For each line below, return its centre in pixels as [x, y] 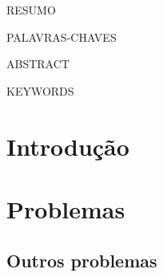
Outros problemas [82, 260]
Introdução [68, 146]
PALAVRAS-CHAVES [62, 37]
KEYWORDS [40, 90]
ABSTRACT [38, 64]
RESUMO [31, 10]
